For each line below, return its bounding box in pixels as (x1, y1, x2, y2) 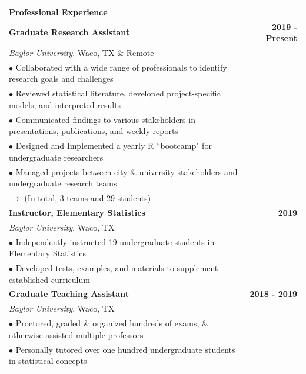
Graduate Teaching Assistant (9, 288, 129, 300)
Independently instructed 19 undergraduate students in (15, 235, 215, 248)
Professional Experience (9, 5, 108, 18)
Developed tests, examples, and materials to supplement (15, 262, 218, 274)
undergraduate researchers (9, 151, 104, 163)
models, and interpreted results (9, 98, 121, 111)
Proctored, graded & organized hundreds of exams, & (15, 317, 208, 329)
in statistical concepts (9, 355, 87, 367)
